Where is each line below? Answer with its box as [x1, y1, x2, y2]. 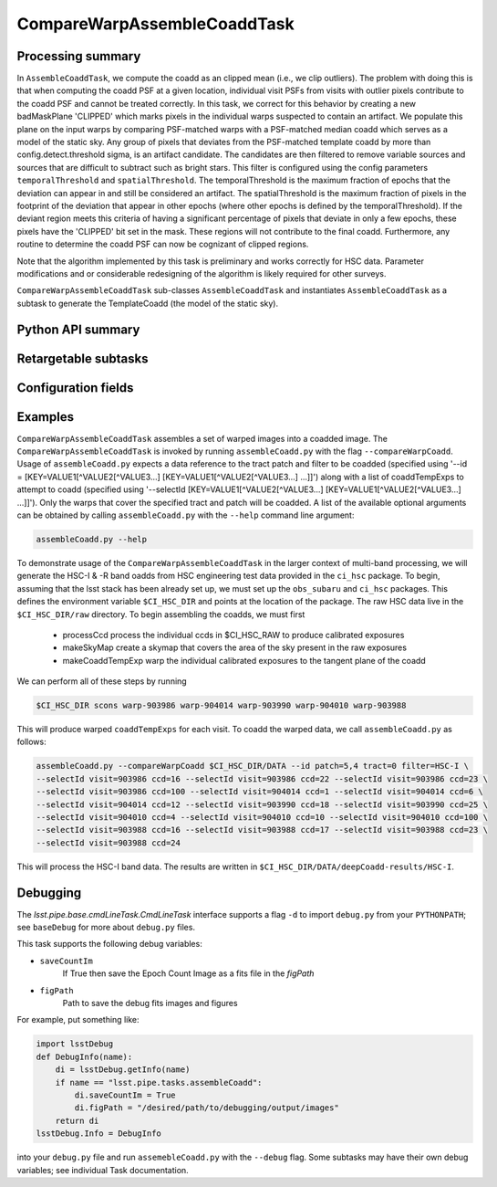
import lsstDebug [36, 1039, 114, 1049]
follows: [16, 736, 47, 748]
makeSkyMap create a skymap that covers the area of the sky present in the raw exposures [62, 642, 408, 653]
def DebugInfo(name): [36, 1051, 133, 1062]
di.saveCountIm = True [74, 1089, 177, 1100]
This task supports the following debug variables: [16, 939, 202, 950]
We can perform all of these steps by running [16, 676, 187, 687]
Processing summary [16, 48, 141, 64]
